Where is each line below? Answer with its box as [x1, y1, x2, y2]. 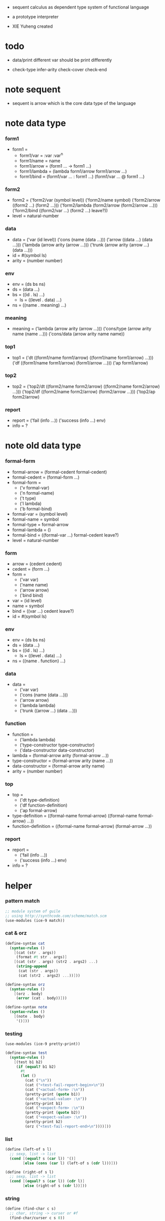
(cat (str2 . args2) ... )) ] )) [18, 973, 80, 978]
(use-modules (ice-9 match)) [5, 918, 65, 923]
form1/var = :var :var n [19, 152, 63, 159]
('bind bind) [19, 592, 43, 598]
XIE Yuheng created [12, 23, 53, 29]
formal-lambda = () [12, 527, 51, 533]
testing [5, 1030, 23, 1037]
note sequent [5, 84, 61, 95]
